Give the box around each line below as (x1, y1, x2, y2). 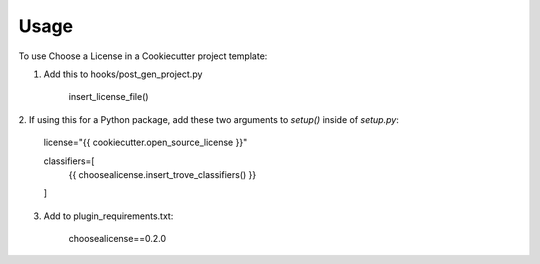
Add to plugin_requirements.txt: (43, 210, 174, 222)
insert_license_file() (68, 91, 149, 103)
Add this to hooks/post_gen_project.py (43, 68, 203, 80)
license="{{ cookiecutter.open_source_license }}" (43, 136, 248, 149)
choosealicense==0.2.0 (68, 233, 167, 245)
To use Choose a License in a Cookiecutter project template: (18, 50, 268, 62)
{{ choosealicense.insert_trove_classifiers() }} (68, 168, 257, 180)
